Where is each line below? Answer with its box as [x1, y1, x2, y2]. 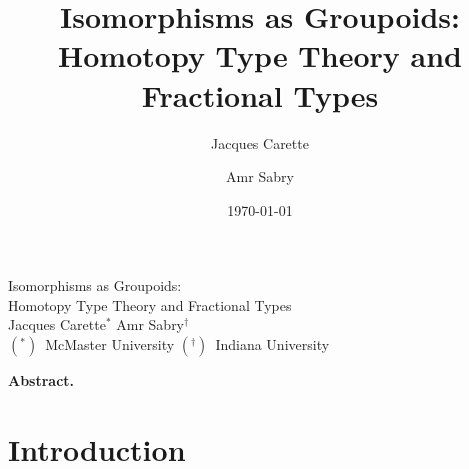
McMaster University [45, 334, 175, 355]
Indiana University [215, 334, 330, 355]
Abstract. [8, 370, 75, 391]
